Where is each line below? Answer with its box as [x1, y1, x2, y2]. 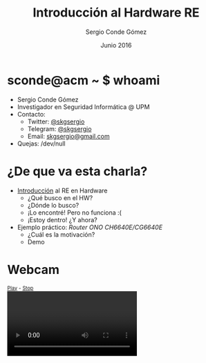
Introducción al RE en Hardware [17, 186, 109, 195]
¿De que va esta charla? [7, 164, 148, 179]
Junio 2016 [100, 41, 132, 49]
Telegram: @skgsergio [27, 124, 92, 133]
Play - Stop [7, 284, 34, 291]
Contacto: [17, 110, 46, 118]
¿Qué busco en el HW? [27, 193, 93, 202]
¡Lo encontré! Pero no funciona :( [27, 208, 122, 217]
